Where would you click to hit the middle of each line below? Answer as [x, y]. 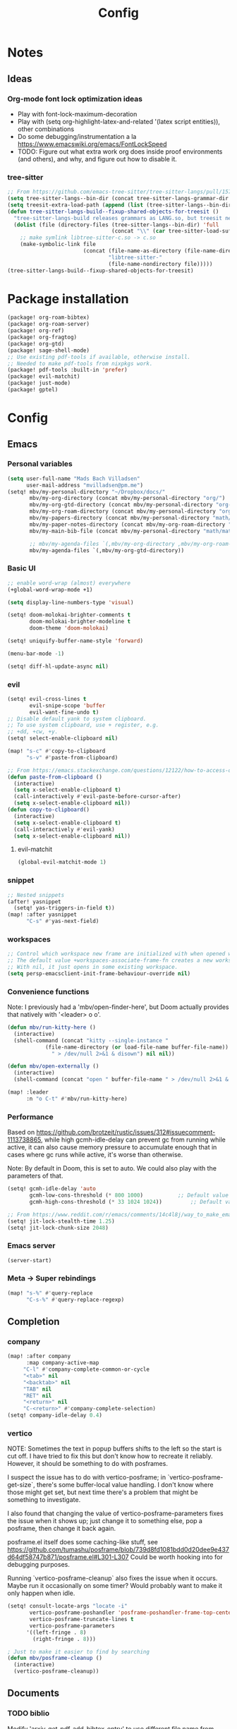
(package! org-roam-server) [49, 324]
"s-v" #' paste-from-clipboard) [72, 757]
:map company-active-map [62, 1363]
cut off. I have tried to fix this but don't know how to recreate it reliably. [110, 1456]
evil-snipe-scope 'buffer [67, 705]
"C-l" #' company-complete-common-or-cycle [86, 1369]
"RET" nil [37, 1395]
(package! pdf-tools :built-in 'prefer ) [68, 370]
